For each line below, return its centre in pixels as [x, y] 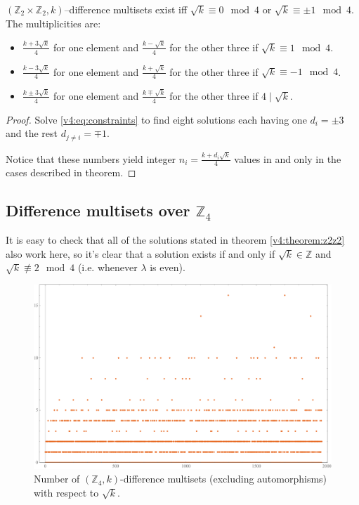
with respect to [66, 493]
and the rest [32, 133]
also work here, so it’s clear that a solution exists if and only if [141, 253]
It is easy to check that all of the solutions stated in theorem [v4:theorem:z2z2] [175, 240]
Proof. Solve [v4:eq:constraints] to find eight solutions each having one [156, 119]
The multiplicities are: [53, 23]
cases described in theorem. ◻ [71, 172]
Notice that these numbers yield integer [91, 158]
